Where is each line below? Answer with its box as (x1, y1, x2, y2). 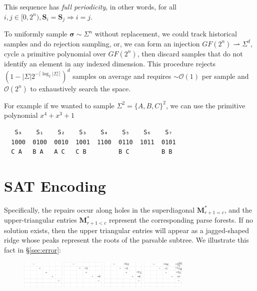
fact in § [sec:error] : (4, 244, 61, 255)
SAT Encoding (4, 175, 106, 196)
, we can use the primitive (166, 100, 245, 110)
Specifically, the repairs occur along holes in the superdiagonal (4, 204, 195, 215)
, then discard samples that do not (137, 48, 243, 58)
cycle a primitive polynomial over (4, 48, 106, 58)
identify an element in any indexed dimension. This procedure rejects (4, 58, 216, 68)
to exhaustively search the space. (30, 83, 131, 93)
